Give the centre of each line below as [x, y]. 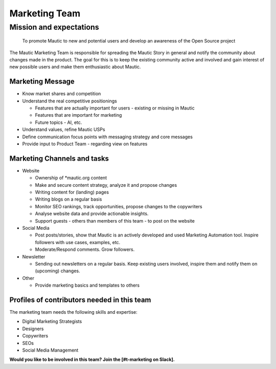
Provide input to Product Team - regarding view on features [85, 144]
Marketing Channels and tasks [59, 158]
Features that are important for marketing [78, 115]
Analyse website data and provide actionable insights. [92, 214]
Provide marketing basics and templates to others [87, 285]
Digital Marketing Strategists [52, 321]
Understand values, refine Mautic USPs [64, 129]
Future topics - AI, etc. [59, 122]
